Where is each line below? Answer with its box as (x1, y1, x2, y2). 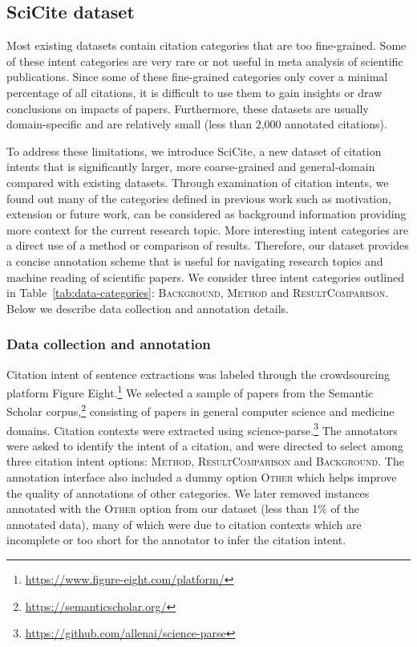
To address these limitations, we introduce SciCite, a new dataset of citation (6, 142, 382, 159)
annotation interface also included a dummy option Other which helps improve (6, 469, 397, 486)
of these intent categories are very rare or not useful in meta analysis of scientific (6, 52, 403, 69)
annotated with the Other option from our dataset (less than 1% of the (6, 500, 359, 517)
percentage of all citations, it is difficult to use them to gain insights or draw (6, 83, 383, 100)
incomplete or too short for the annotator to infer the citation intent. (6, 531, 346, 548)
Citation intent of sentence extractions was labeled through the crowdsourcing (6, 365, 391, 382)
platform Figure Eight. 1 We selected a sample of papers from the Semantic (6, 382, 374, 401)
